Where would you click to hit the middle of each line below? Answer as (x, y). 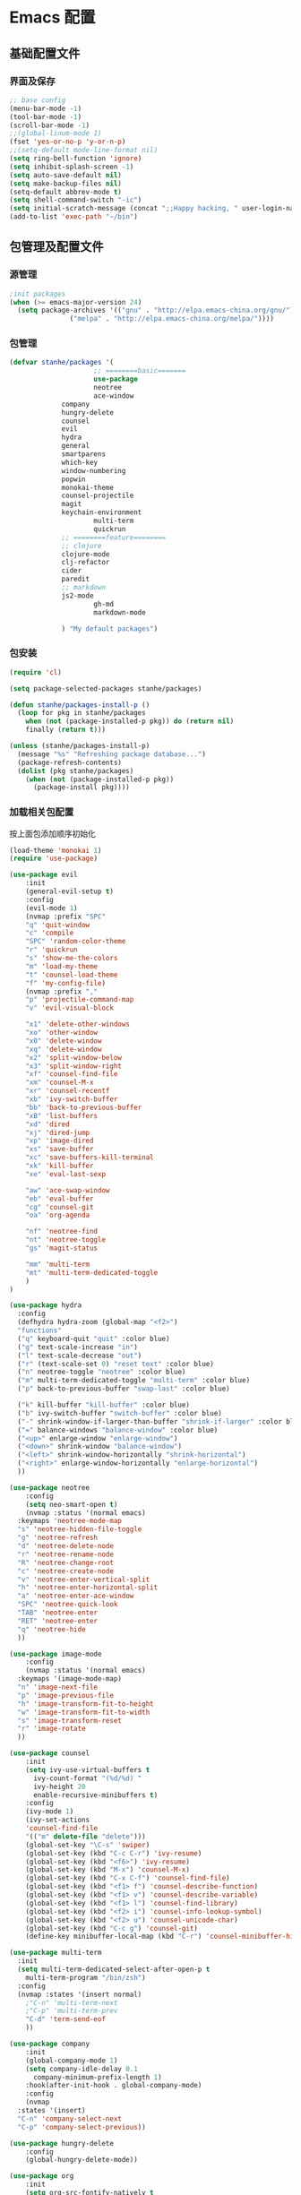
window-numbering (94, 470)
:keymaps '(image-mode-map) (70, 1679)
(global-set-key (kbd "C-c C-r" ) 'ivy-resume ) (114, 1853)
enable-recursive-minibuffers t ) (95, 1795)
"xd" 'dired (47, 1124)
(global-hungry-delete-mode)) (82, 2160)
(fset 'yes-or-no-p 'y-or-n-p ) (68, 142)
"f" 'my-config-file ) (65, 983)
